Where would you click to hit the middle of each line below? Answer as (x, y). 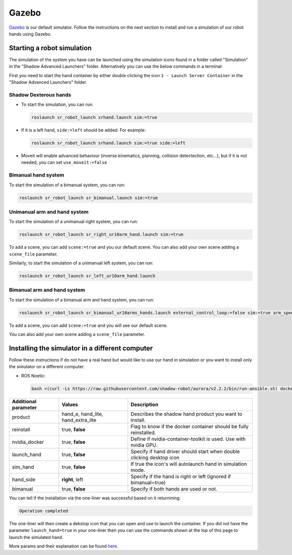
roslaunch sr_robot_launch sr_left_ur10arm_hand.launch (87, 276)
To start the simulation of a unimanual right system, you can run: (73, 221)
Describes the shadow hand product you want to (187, 414)
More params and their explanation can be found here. (64, 546)
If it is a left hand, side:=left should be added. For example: (83, 130)
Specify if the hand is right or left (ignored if (181, 476)
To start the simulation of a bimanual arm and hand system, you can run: (82, 299)
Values (70, 404)
